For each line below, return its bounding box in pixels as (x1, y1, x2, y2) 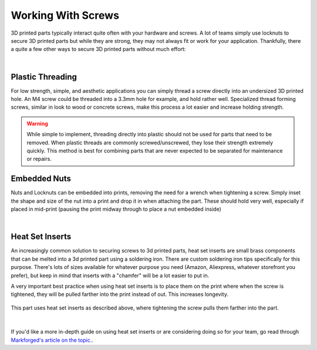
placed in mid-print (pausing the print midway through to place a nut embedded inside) (11, 206, 221, 213)
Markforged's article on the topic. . (11, 336, 93, 344)
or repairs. (26, 156, 52, 163)
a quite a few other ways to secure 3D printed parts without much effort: (11, 46, 186, 53)
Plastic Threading (11, 72, 77, 82)
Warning (26, 120, 48, 127)
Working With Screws (11, 9, 120, 22)
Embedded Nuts (11, 174, 72, 184)
